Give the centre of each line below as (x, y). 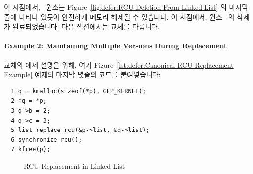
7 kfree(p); (31, 150)
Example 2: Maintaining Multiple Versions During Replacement (116, 46)
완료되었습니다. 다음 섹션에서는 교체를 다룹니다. (86, 26)
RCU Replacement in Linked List (75, 165)
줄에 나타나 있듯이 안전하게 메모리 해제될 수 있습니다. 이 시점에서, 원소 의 (119, 17)
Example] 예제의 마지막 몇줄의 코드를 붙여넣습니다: (82, 74)
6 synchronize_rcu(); (47, 140)
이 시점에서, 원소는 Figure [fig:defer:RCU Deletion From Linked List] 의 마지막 (126, 7)
